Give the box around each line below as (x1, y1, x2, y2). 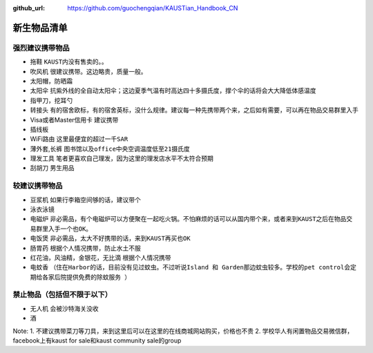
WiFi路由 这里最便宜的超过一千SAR (30, 135, 128, 143)
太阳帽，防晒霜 (30, 77, 73, 85)
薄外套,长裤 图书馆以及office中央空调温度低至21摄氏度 (30, 144, 190, 153)
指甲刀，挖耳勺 (30, 96, 73, 104)
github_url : (12, 4, 45, 12)
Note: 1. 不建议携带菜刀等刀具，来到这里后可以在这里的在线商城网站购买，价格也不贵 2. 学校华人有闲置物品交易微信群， (12, 327, 354, 335)
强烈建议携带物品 (12, 43, 70, 53)
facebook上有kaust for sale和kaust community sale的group (12, 336, 182, 345)
